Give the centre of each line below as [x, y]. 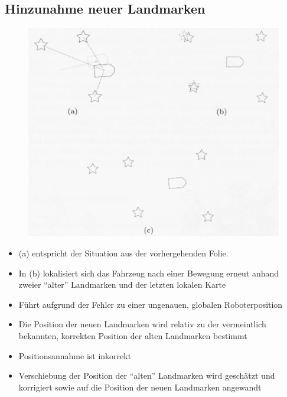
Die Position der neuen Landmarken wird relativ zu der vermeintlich [142, 324]
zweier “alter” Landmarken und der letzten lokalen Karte [122, 284]
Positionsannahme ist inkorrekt [75, 355]
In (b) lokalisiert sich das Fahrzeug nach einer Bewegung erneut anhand [149, 273]
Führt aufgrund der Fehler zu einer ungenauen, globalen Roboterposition [151, 304]
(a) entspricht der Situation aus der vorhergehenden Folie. [123, 253]
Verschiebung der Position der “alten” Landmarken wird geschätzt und [147, 375]
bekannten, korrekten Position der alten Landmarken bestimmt [133, 336]
